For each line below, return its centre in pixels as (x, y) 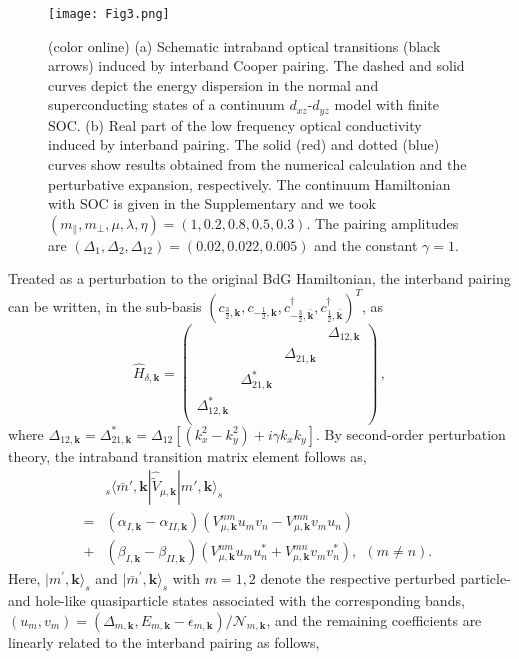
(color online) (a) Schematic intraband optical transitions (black (244, 45)
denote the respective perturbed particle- (385, 578)
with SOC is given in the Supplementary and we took (212, 203)
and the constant (366, 244)
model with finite (387, 104)
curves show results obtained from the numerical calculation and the (257, 164)
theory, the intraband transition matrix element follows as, (187, 455)
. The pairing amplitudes (382, 222)
